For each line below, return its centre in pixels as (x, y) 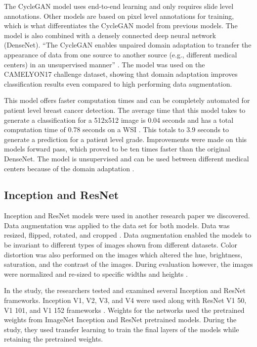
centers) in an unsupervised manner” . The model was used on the (105, 64)
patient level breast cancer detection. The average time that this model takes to (125, 110)
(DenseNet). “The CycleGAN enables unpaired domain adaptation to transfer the (128, 45)
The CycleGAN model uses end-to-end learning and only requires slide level (119, 6)
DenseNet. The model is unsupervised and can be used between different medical (127, 158)
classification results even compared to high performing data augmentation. (118, 83)
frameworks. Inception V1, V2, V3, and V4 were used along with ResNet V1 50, (125, 300)
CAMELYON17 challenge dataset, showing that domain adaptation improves (121, 74)
